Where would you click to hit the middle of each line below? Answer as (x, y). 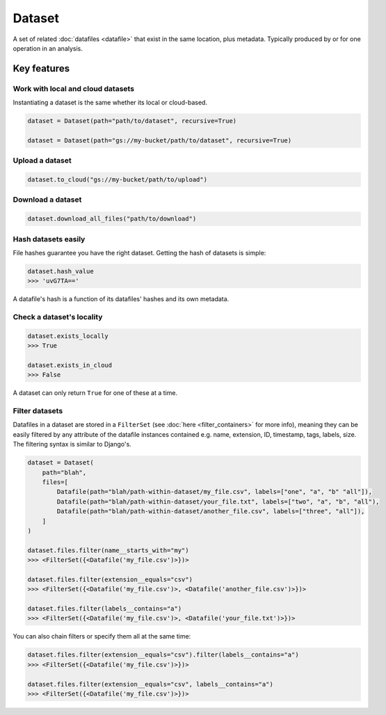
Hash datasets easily (49, 239)
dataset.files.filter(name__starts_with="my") (108, 550)
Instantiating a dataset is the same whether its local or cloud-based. (110, 103)
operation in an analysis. (48, 48)
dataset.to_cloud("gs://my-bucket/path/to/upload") (118, 180)
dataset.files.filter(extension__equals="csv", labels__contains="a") (151, 684)
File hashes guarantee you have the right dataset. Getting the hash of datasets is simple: (139, 252)
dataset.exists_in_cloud (70, 365)
